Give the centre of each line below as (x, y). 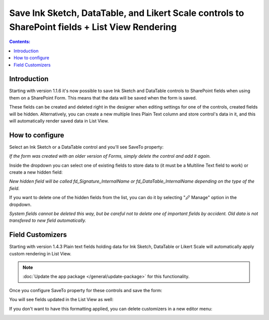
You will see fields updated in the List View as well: (62, 300)
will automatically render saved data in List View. (59, 121)
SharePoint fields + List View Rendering (93, 27)
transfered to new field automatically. (48, 220)
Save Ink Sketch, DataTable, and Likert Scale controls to (127, 13)
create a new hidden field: (36, 172)
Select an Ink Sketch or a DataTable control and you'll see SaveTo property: (86, 147)
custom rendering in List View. (40, 253)
